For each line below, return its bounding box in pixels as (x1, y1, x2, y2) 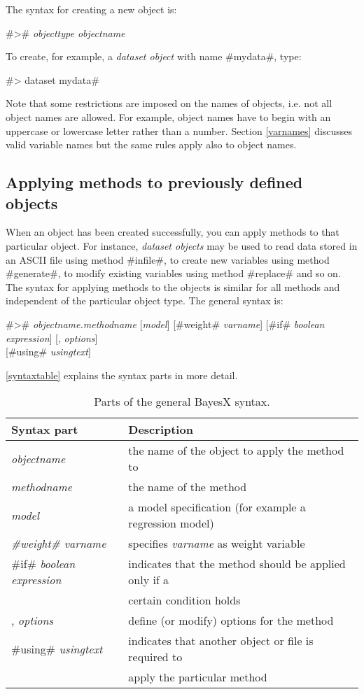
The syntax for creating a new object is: (6, 2, 177, 16)
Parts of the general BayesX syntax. (94, 393, 270, 410)
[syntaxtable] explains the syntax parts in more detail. (6, 367, 238, 382)
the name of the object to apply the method (128, 442, 344, 459)
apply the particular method (128, 669, 267, 686)
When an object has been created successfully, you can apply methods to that (6, 225, 339, 239)
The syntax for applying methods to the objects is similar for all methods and (6, 279, 340, 294)
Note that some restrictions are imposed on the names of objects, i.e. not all (6, 96, 332, 111)
